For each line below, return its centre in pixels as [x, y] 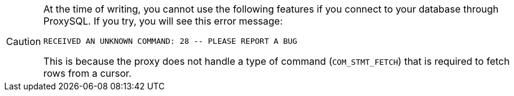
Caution [24, 41]
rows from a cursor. [87, 73]
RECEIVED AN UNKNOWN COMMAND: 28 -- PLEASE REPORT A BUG [170, 41]
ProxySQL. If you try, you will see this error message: [163, 21]
